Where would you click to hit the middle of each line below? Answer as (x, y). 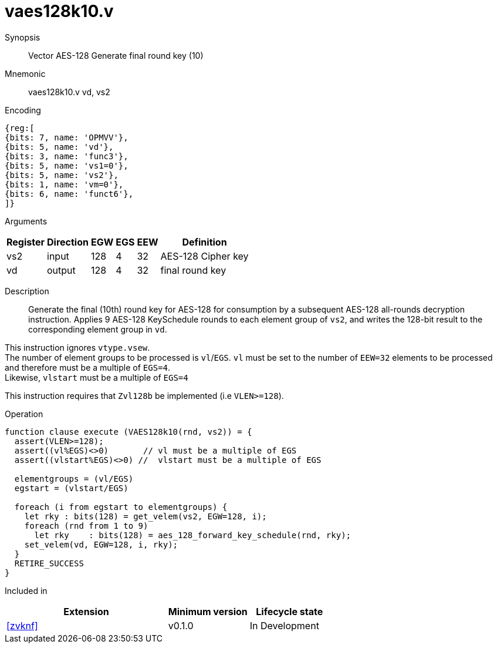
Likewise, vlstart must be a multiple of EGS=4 (97, 377)
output (61, 270)
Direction (68, 242)
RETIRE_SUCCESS (49, 563)
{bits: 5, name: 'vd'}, (59, 147)
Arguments (26, 221)
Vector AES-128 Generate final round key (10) (116, 55)
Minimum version (208, 611)
